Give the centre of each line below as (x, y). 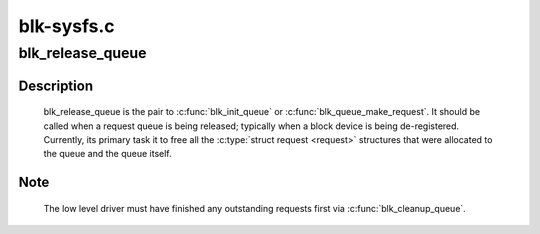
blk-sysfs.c (66, 26)
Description (56, 85)
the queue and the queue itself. (107, 154)
